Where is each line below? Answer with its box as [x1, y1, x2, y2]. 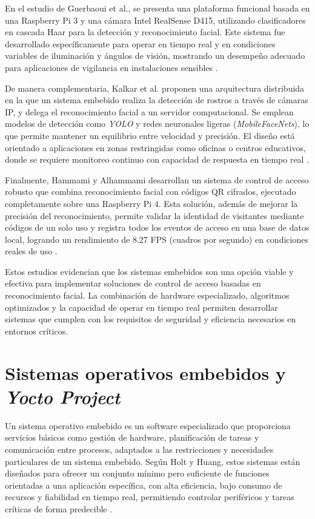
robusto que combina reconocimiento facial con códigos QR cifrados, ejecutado [5, 185, 296, 198]
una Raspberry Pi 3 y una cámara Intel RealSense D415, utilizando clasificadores [5, 13, 306, 26]
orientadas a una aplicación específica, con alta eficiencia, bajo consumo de [5, 478, 282, 491]
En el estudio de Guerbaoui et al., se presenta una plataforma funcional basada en [5, 2, 310, 14]
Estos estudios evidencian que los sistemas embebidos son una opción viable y [5, 265, 294, 277]
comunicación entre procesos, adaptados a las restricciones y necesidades [5, 443, 274, 455]
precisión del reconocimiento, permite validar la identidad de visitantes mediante [5, 209, 304, 222]
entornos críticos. [5, 324, 68, 337]
